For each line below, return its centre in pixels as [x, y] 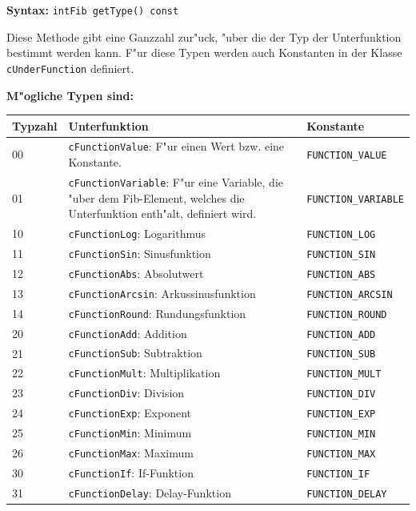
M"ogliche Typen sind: [70, 95]
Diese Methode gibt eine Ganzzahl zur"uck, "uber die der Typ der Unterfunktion [204, 36]
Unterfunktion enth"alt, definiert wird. [162, 213]
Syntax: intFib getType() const [93, 10]
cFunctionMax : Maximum [131, 453]
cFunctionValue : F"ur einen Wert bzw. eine [176, 146]
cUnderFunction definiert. [70, 68]
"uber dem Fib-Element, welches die [156, 197]
